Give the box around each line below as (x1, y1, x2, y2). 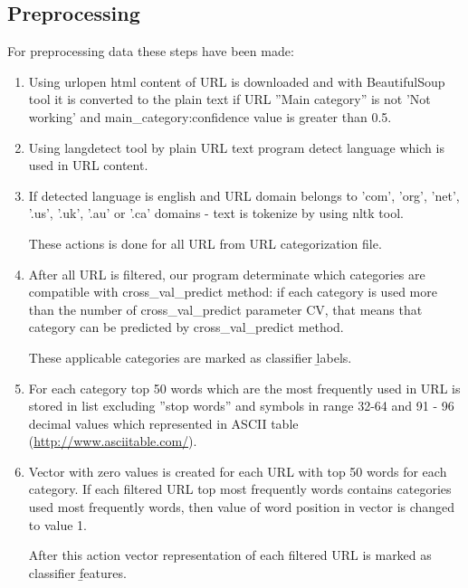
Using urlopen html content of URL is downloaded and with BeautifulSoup (28, 71, 445, 90)
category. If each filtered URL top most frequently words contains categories (28, 479, 452, 498)
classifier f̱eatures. (28, 563, 127, 582)
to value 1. (28, 515, 87, 534)
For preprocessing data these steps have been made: (7, 42, 294, 61)
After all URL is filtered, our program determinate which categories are (28, 264, 425, 283)
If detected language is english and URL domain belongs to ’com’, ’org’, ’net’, (28, 185, 460, 204)
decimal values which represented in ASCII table (28, 413, 299, 432)
